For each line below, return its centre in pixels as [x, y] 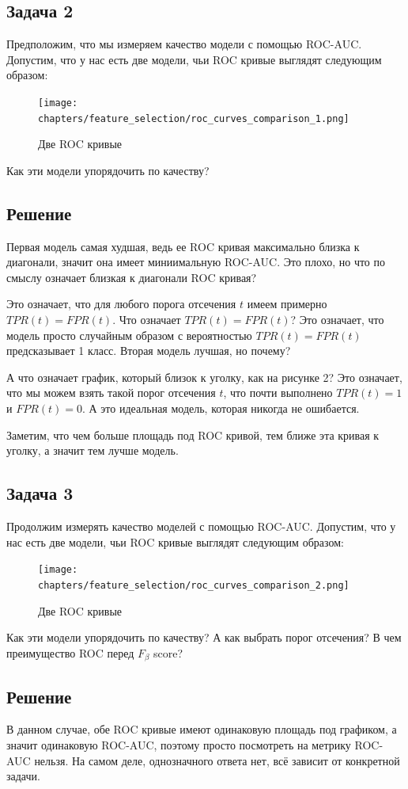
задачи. [23, 776]
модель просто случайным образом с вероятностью [129, 335]
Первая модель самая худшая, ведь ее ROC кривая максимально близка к [183, 246]
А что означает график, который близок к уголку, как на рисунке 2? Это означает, [204, 377]
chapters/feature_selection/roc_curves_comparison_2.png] [194, 585]
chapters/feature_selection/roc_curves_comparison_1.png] [194, 118]
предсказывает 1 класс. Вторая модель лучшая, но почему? [149, 351]
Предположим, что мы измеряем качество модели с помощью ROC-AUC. [184, 44]
